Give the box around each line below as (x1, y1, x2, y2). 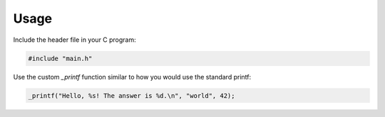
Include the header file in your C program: (13, 35, 137, 44)
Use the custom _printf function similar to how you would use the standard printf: (13, 72, 252, 81)
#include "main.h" (28, 54, 93, 62)
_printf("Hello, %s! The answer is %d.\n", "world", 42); (28, 91, 235, 99)
